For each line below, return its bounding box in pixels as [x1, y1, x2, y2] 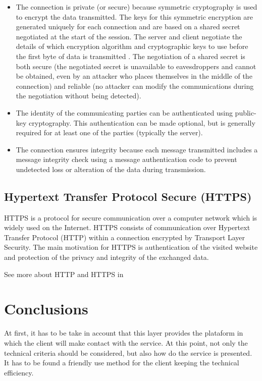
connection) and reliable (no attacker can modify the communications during [16, 80, 254, 91]
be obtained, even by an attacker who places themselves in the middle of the [16, 71, 252, 81]
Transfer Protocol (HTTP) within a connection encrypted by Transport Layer [4, 232, 245, 242]
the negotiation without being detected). [16, 90, 141, 101]
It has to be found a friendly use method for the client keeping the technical [4, 357, 239, 368]
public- [235, 107, 256, 118]
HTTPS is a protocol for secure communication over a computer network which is [4, 212, 257, 223]
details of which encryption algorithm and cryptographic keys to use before [16, 41, 248, 51]
